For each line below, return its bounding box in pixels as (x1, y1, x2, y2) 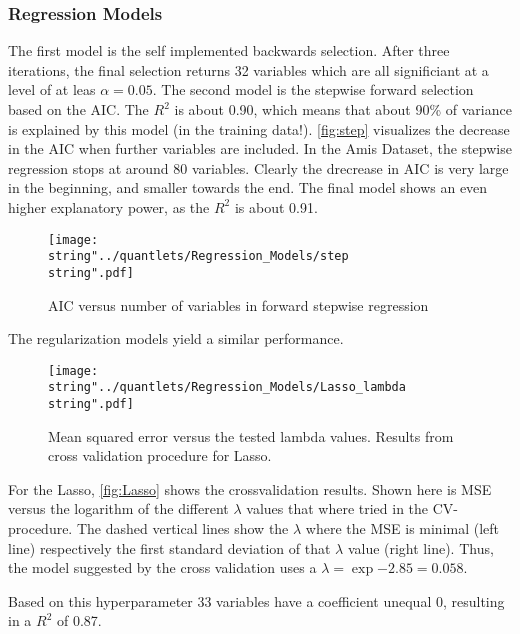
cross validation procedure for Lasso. (48, 445, 272, 466)
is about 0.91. (234, 196, 318, 217)
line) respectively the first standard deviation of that (8, 537, 331, 558)
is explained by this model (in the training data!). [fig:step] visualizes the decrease (8, 118, 510, 139)
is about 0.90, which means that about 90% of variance (174, 99, 512, 119)
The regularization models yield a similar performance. (8, 328, 344, 349)
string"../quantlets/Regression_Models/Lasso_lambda (48, 380, 406, 395)
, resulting (442, 590, 505, 611)
